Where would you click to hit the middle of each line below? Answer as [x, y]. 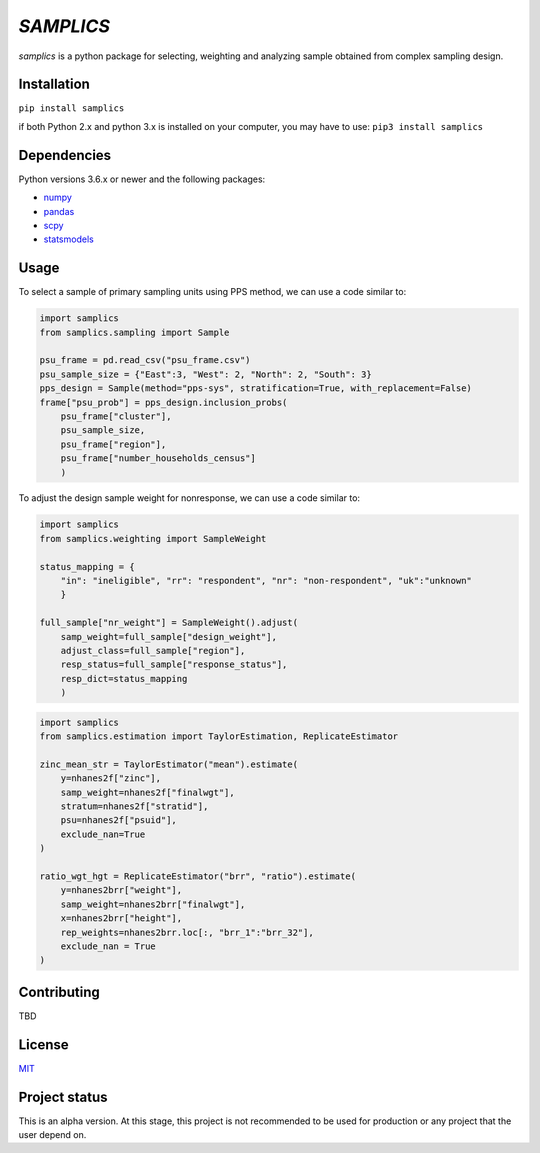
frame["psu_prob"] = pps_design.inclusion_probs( [163, 402]
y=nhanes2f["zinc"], [111, 778]
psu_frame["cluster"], [116, 416]
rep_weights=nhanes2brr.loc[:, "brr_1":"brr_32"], [187, 932]
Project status [63, 1096]
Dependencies [65, 155]
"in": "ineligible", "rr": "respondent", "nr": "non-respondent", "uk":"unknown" [266, 581]
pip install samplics [71, 108]
